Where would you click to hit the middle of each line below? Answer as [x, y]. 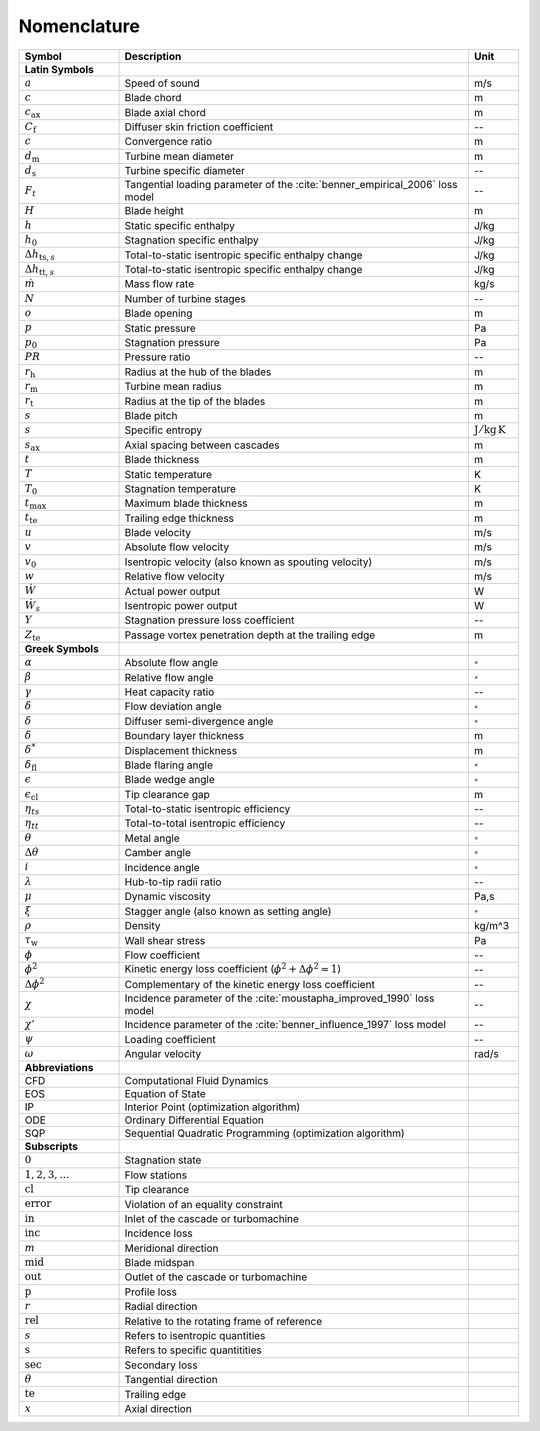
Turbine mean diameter [179, 156]
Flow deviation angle [173, 707]
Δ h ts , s [40, 255]
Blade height [154, 211]
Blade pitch [151, 415]
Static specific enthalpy [179, 225]
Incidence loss [159, 1233]
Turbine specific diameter [184, 171]
